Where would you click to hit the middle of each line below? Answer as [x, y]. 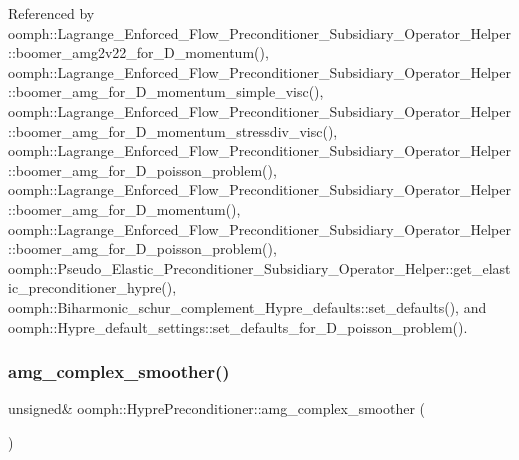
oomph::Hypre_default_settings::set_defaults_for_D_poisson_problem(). [238, 326]
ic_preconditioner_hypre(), [92, 287]
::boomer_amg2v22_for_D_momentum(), [138, 52]
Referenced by [51, 13]
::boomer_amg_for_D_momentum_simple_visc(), [166, 91]
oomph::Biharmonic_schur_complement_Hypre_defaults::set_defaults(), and [247, 306]
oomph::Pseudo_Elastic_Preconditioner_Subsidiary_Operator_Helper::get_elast [259, 267]
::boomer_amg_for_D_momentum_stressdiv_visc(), [173, 130]
